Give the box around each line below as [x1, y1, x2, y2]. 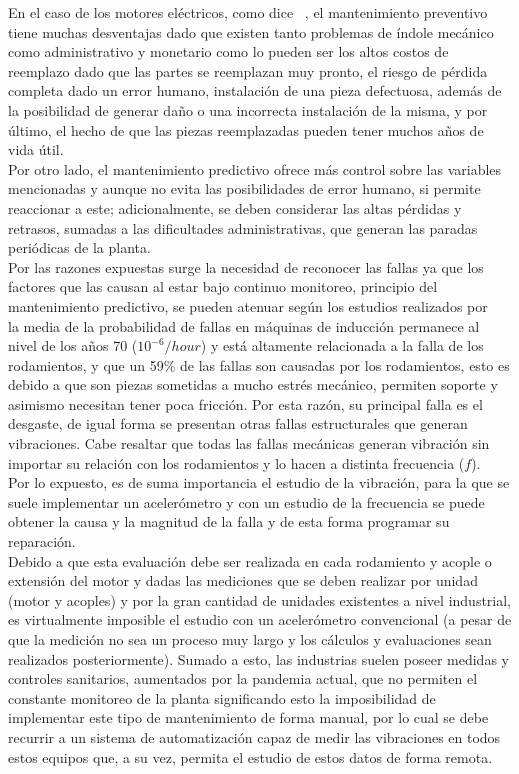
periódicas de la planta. [8, 237, 151, 258]
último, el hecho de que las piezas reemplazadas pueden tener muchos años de [8, 119, 484, 140]
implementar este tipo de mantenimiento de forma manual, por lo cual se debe [8, 707, 489, 728]
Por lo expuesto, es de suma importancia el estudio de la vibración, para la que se [8, 472, 510, 493]
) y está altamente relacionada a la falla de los [200, 335, 484, 356]
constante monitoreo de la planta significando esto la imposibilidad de [8, 687, 436, 708]
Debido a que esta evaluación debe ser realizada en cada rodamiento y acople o [8, 550, 492, 571]
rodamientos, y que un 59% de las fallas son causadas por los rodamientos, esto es [8, 354, 510, 375]
